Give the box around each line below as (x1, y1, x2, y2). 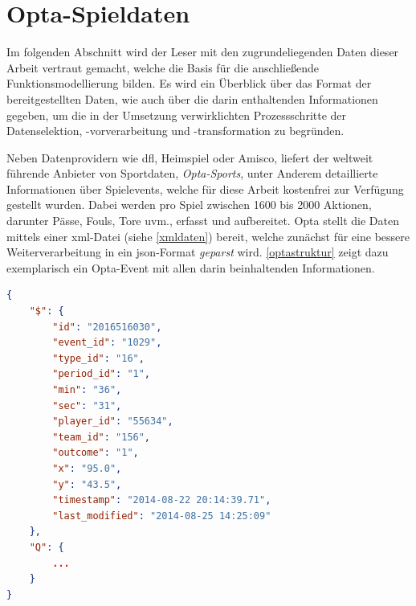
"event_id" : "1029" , (52, 337, 162, 349)
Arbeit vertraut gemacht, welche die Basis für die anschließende (6, 59, 320, 76)
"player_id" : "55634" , (52, 416, 173, 428)
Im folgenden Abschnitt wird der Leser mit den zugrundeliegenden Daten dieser (6, 43, 399, 60)
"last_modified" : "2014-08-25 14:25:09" (52, 510, 271, 522)
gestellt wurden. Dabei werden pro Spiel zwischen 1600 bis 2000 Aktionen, (6, 196, 372, 213)
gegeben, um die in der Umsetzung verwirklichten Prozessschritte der (6, 106, 347, 123)
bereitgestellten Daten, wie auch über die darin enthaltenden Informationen (6, 90, 378, 107)
